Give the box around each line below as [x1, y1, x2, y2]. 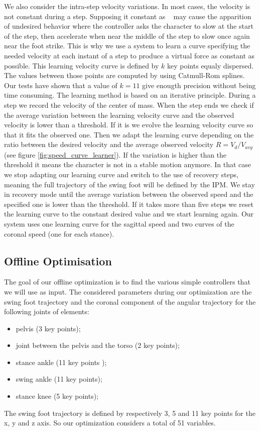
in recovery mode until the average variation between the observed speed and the [4, 189, 253, 199]
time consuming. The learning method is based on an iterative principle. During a [4, 90, 256, 100]
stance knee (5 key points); [16, 391, 99, 401]
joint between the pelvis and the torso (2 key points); [16, 340, 180, 350]
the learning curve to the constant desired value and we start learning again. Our [4, 208, 254, 219]
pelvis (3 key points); [16, 323, 81, 333]
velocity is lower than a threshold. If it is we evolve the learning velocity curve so [4, 119, 253, 130]
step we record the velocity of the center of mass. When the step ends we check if [4, 99, 254, 110]
